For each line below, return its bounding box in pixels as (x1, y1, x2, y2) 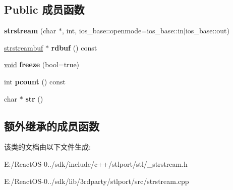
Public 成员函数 (4, 2, 85, 17)
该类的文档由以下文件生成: (4, 141, 91, 152)
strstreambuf (4, 42, 43, 53)
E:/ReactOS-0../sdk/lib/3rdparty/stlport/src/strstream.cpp (4, 175, 189, 186)
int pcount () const (4, 76, 66, 86)
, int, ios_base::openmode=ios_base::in (62, 25, 184, 36)
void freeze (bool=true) (4, 59, 80, 70)
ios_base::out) (185, 25, 229, 36)
